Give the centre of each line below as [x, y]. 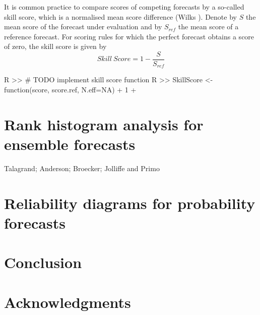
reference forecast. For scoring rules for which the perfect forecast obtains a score [129, 36]
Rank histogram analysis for [104, 124]
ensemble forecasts [70, 144]
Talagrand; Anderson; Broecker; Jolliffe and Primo [82, 168]
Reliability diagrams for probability [130, 203]
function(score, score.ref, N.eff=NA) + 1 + [70, 90]
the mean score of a [208, 27]
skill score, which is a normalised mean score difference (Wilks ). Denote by [120, 16]
